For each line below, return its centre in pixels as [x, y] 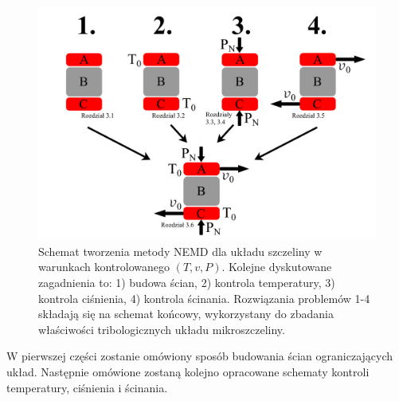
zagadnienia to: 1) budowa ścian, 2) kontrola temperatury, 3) [187, 282]
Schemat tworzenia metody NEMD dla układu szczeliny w [180, 251]
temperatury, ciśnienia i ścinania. [87, 387]
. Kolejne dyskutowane [277, 267]
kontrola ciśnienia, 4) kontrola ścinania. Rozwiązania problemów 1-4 [204, 298]
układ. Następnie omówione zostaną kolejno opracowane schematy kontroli [188, 371]
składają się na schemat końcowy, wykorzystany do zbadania [186, 314]
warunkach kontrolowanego [104, 267]
